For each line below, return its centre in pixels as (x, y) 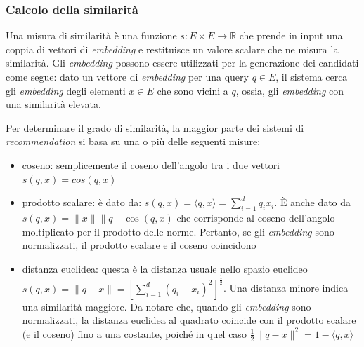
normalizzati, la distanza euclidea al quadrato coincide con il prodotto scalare (189, 320)
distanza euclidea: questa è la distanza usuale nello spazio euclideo (165, 268)
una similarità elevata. (53, 104)
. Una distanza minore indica (286, 288)
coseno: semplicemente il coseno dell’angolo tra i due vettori (151, 164)
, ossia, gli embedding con (290, 90)
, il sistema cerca (312, 76)
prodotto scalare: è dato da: (82, 202)
